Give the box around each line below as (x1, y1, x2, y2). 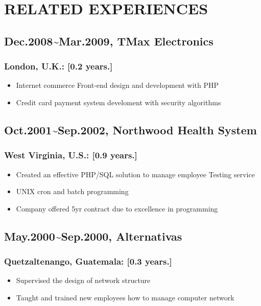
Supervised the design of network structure (16, 275, 151, 286)
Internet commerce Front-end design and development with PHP (16, 80, 219, 90)
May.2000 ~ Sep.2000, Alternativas (4, 228, 182, 244)
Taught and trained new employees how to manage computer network (16, 292, 234, 302)
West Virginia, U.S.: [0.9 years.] (4, 149, 137, 161)
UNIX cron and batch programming (16, 186, 129, 197)
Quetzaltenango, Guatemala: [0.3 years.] (4, 255, 172, 268)
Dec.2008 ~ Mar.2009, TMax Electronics (4, 33, 213, 49)
